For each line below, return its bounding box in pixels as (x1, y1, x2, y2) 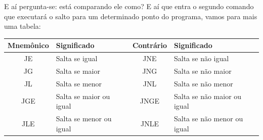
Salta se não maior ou (173, 90, 242, 101)
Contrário (132, 40, 167, 51)
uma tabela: (4, 21, 41, 31)
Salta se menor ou (56, 113, 112, 124)
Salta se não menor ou (173, 113, 243, 124)
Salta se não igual (173, 53, 229, 64)
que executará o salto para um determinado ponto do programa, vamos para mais (4, 11, 257, 21)
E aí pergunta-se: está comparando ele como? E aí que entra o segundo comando (4, 1, 254, 11)
